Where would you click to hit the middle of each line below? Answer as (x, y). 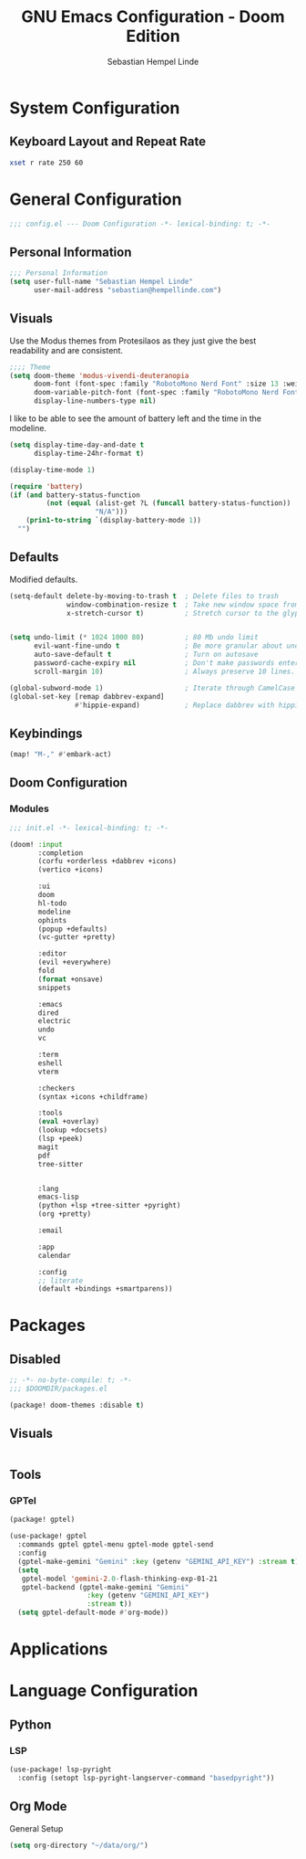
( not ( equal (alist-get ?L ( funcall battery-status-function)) (168, 503)
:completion (61, 853)
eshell (51, 1063)
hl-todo (52, 903)
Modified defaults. (44, 579)
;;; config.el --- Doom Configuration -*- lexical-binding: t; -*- (140, 224)
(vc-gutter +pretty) (77, 937)
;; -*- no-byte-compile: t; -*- (71, 1380)
